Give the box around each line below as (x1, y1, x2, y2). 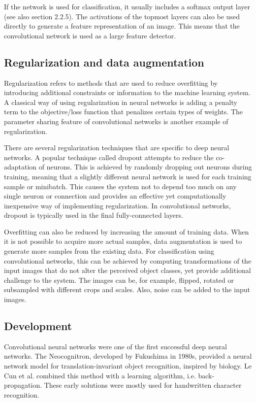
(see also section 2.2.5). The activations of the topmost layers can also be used (4, 11, 240, 21)
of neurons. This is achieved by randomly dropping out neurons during (38, 162, 252, 172)
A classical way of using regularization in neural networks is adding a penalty (4, 97, 237, 107)
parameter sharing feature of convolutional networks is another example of (4, 116, 228, 126)
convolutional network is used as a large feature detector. (4, 30, 176, 40)
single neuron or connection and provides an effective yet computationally (4, 191, 226, 201)
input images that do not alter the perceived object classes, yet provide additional (4, 265, 251, 275)
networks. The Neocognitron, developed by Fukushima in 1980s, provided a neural (4, 351, 252, 361)
